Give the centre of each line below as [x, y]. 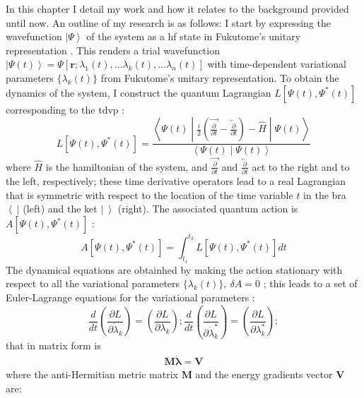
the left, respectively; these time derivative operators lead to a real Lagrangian [176, 181]
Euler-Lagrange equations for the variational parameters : [130, 297]
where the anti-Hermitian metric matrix [92, 374]
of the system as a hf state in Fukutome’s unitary [194, 36]
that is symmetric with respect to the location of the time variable [149, 194]
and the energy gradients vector [264, 374]
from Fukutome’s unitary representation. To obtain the [220, 77]
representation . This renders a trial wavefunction [113, 50]
